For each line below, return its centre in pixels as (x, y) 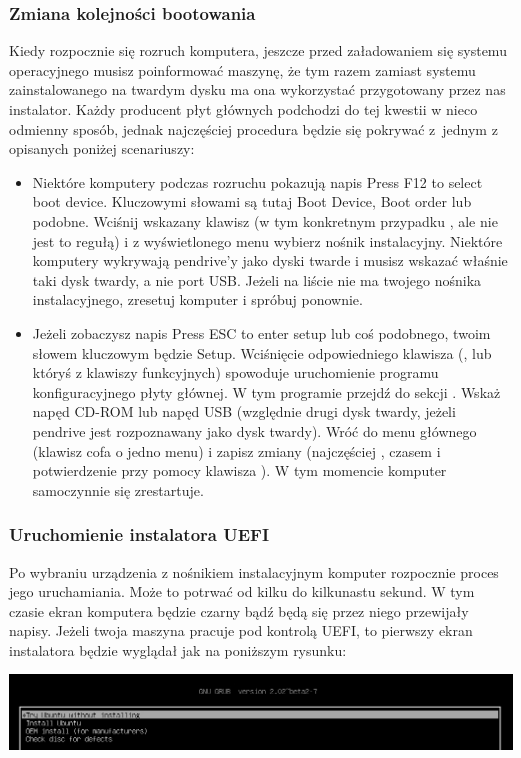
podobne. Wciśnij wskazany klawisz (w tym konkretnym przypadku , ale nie (265, 220)
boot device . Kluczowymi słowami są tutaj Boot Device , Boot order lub (252, 201)
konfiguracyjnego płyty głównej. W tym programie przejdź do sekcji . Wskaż (266, 391)
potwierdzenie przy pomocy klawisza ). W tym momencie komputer (239, 470)
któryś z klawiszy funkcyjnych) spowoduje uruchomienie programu (235, 372)
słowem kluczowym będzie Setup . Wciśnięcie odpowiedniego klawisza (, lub (262, 352)
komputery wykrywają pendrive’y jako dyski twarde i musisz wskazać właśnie (270, 260)
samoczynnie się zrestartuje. (118, 489)
